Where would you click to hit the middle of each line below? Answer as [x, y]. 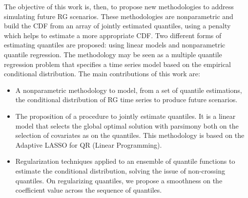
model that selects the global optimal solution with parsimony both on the [127, 125]
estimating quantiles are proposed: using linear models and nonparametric [115, 45]
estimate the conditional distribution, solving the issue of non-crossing [120, 170]
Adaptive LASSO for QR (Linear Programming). [89, 144]
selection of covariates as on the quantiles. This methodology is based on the [130, 135]
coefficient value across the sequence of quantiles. [89, 190]
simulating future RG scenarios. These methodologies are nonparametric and [119, 16]
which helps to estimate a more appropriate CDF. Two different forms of [113, 35]
